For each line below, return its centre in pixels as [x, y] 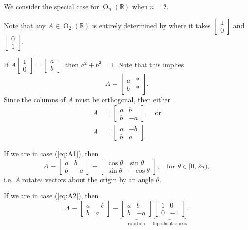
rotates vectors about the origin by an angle [88, 179]
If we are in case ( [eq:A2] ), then [51, 196]
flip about [163, 223]
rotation [136, 223]
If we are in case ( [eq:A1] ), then [51, 154]
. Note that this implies [149, 64]
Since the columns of [35, 99]
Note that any [25, 25]
